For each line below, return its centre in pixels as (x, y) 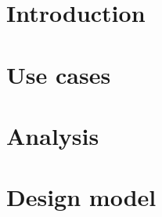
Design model (81, 197)
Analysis (53, 135)
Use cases (59, 74)
